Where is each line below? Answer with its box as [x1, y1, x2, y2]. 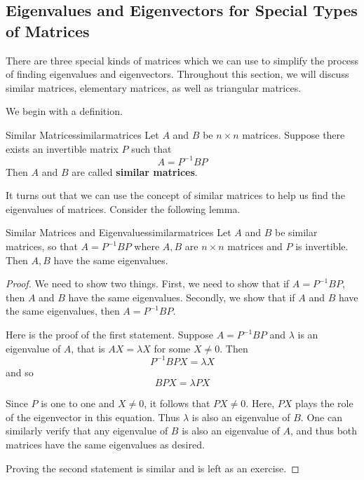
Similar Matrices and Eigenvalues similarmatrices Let [6, 225, 231, 240]
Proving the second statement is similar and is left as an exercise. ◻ [6, 460, 299, 475]
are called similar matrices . [72, 164, 198, 179]
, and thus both [290, 423, 358, 438]
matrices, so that [6, 239, 78, 254]
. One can [300, 409, 342, 424]
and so [6, 364, 34, 379]
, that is [71, 341, 105, 355]
